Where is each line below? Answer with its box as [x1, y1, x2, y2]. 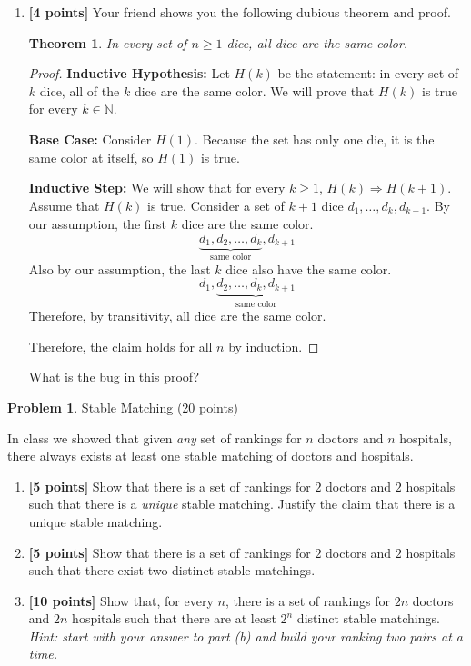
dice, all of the [39, 81, 120, 100]
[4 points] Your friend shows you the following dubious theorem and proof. [28, 3, 451, 21]
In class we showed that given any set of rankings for [7, 428, 302, 447]
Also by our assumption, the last [28, 259, 211, 278]
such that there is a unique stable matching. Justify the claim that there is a [28, 494, 456, 513]
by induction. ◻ [228, 336, 319, 355]
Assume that [28, 195, 100, 214]
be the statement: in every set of [277, 64, 459, 83]
